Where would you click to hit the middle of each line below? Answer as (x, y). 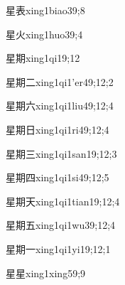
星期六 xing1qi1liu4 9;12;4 (60, 106)
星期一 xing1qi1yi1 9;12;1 (58, 248)
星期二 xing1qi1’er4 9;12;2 (60, 81)
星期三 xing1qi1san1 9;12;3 (61, 153)
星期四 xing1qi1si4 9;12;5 (58, 177)
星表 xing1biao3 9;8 (45, 10)
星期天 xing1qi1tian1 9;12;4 (63, 201)
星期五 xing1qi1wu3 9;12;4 (61, 225)
